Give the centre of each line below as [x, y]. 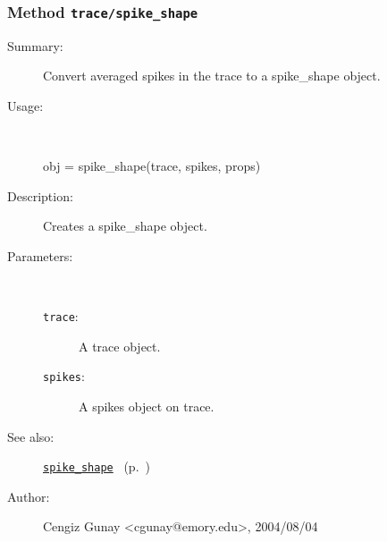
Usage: [25, 105]
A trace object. [120, 346]
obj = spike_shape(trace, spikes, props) [152, 166]
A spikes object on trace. [147, 406]
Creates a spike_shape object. [125, 226]
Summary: [35, 45]
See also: [31, 436]
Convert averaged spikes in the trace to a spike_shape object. [212, 76]
